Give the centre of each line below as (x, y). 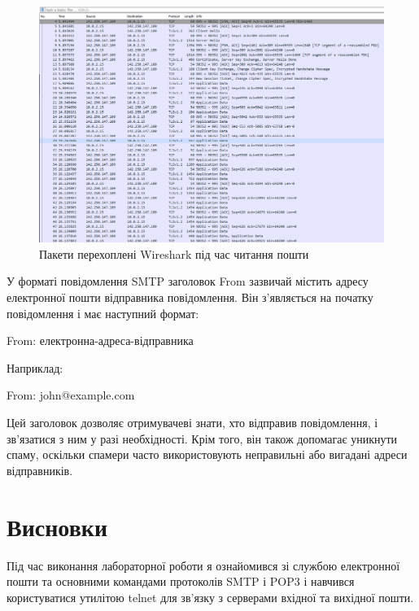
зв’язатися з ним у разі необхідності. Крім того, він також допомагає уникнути (202, 438)
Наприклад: (35, 367)
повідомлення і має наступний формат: (103, 313)
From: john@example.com (71, 395)
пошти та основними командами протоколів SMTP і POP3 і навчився (181, 581)
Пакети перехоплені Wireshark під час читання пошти (174, 253)
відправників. (40, 470)
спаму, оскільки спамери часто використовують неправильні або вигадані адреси (207, 454)
